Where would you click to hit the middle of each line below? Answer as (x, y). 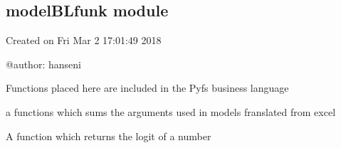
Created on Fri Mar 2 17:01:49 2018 (84, 40)
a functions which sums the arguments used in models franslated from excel (171, 111)
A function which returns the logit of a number (109, 136)
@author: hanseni (43, 64)
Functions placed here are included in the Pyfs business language (147, 88)
